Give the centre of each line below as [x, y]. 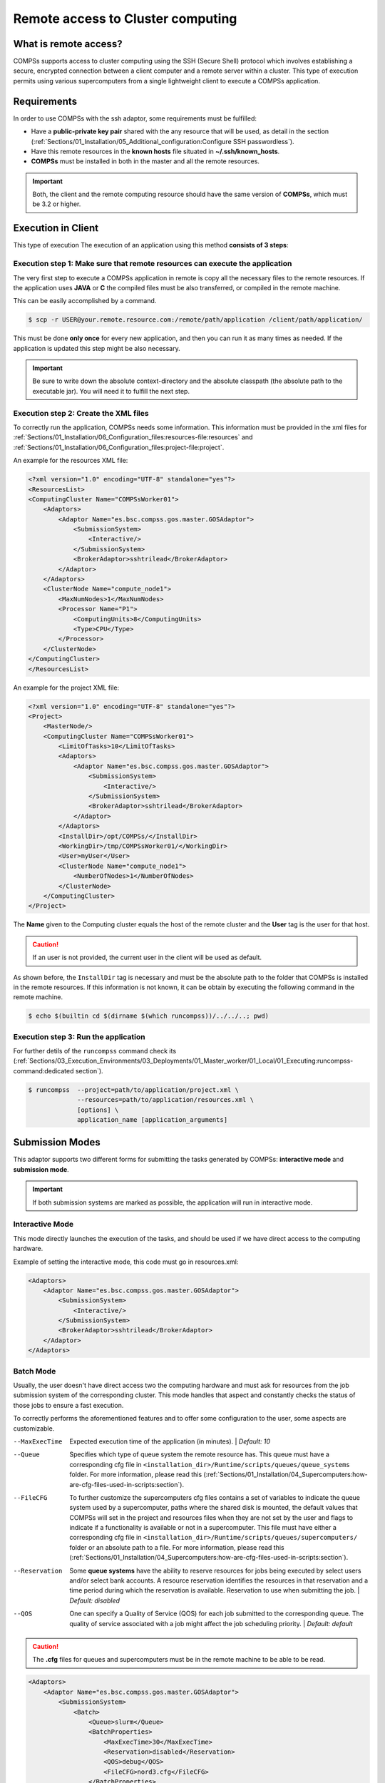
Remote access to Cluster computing [125, 19]
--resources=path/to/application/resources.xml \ [166, 1100]
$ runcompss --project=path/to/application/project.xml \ [133, 1090]
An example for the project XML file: [66, 688]
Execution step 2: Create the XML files [81, 413]
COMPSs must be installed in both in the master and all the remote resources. [145, 161]
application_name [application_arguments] [153, 1119]
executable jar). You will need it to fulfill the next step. [111, 391]
